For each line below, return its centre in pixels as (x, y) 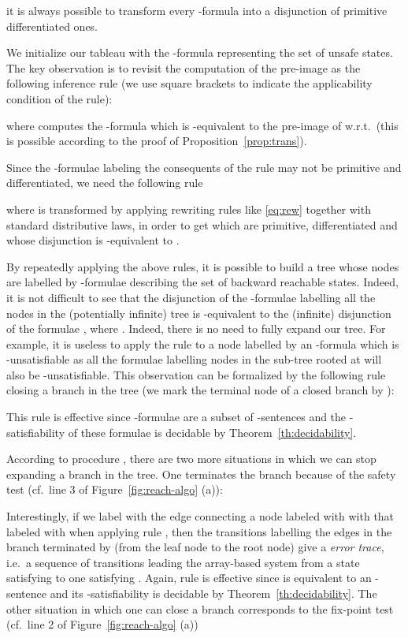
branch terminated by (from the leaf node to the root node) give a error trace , (195, 547)
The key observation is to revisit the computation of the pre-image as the (184, 67)
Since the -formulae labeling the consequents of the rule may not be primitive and (204, 167)
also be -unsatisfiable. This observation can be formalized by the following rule (196, 374)
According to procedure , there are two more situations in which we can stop (191, 459)
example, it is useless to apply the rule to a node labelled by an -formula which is (203, 343)
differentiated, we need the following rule (105, 183)
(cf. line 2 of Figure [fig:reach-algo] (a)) (102, 624)
